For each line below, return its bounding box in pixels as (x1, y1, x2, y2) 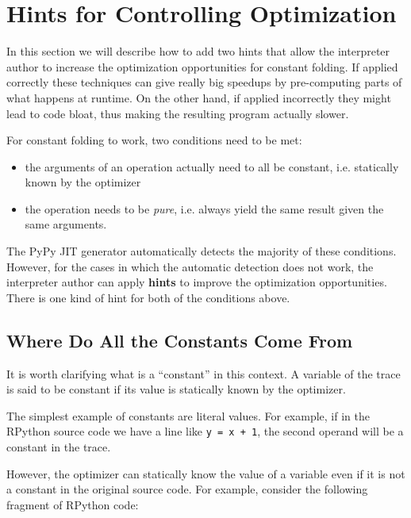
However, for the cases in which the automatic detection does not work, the (6, 258, 374, 274)
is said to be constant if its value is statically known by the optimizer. (6, 381, 346, 397)
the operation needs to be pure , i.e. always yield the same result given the (25, 200, 384, 217)
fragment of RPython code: (6, 496, 139, 512)
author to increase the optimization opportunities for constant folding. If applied (6, 58, 398, 75)
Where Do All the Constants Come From (6, 328, 353, 352)
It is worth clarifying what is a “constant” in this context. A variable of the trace (6, 365, 401, 382)
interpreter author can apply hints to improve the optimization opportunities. (6, 274, 387, 290)
